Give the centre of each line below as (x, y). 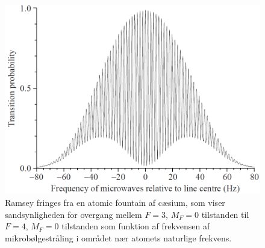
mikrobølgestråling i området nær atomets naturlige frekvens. (118, 237)
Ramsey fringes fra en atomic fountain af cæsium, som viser (115, 202)
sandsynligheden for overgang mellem (73, 214)
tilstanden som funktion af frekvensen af (136, 226)
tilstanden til (225, 214)
